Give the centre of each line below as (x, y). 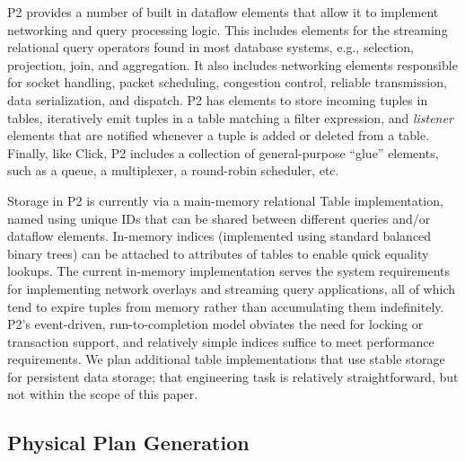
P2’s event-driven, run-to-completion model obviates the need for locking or (215, 324)
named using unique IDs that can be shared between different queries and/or (219, 218)
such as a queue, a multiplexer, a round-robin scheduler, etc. (173, 170)
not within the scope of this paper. (103, 394)
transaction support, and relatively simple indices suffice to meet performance (221, 341)
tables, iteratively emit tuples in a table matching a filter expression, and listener (230, 117)
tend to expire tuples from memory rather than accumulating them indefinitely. (226, 306)
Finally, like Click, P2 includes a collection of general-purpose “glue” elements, (223, 152)
